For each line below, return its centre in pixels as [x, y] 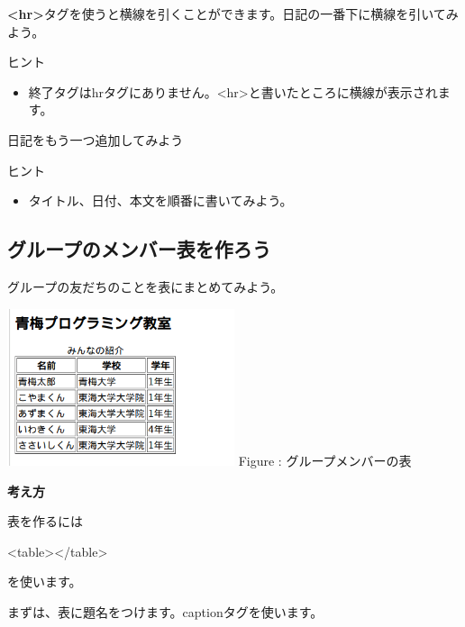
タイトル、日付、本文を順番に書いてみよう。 [160, 200]
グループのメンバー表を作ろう [139, 249]
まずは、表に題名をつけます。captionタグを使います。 [165, 612]
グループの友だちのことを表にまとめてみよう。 [146, 286]
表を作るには [45, 521]
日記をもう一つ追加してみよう [96, 139]
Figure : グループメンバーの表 [325, 461]
